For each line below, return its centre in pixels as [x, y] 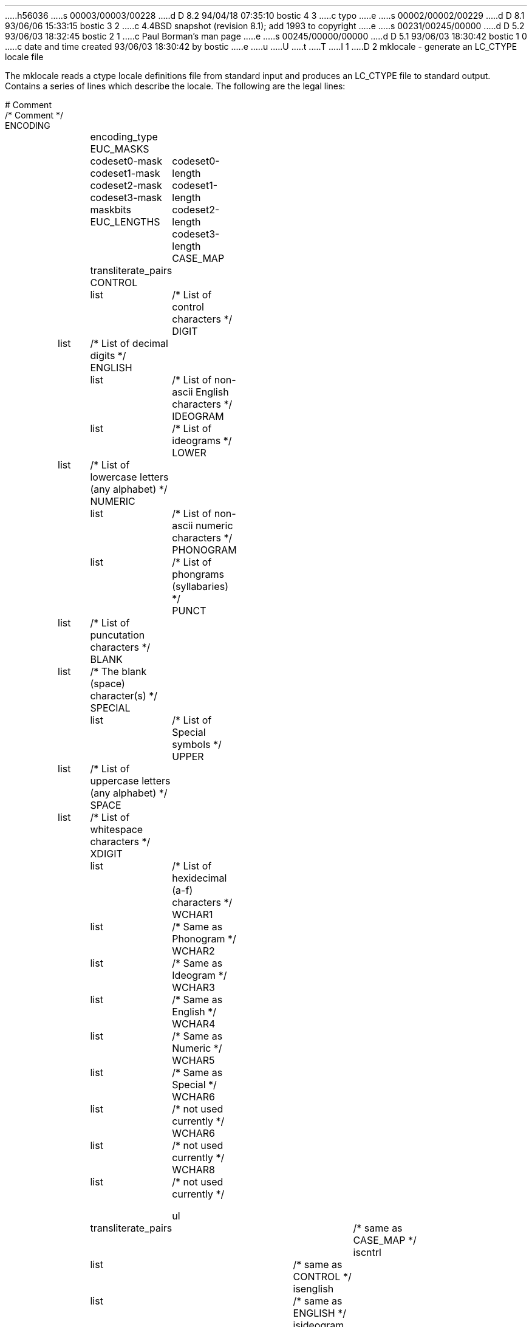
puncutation [118, 635]
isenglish [313, 1289]
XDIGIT [106, 854]
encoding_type [124, 137]
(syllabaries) [200, 586]
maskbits [111, 210]
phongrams [198, 574]
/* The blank [118, 671]
